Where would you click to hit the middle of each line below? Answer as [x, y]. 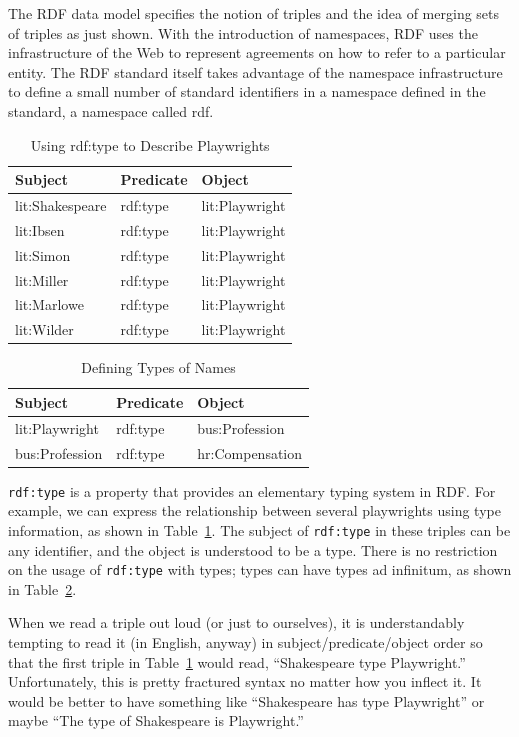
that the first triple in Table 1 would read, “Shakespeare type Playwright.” [237, 661]
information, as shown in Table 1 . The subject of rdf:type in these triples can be [259, 529]
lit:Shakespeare [61, 205]
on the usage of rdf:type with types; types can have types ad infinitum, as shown [260, 569]
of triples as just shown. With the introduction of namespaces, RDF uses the [243, 32]
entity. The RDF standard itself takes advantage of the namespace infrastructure [255, 71]
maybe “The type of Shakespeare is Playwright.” [156, 720]
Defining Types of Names [158, 367]
